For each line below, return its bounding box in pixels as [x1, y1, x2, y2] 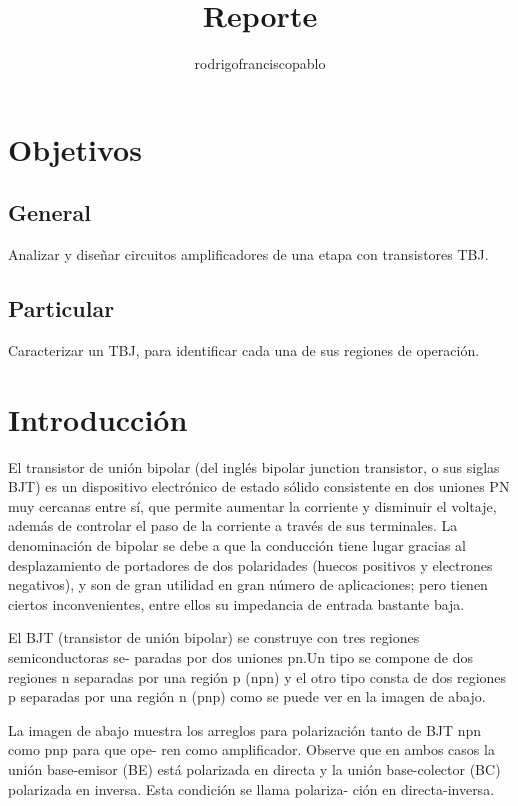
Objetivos [8, 128, 142, 169]
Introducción [8, 398, 188, 439]
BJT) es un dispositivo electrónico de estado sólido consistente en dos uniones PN [8, 476, 510, 497]
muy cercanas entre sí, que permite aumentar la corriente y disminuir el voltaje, [8, 495, 497, 516]
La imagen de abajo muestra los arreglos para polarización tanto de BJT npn [8, 719, 482, 740]
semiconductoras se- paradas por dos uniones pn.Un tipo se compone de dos [8, 646, 474, 667]
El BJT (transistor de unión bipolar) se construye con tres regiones [8, 627, 420, 648]
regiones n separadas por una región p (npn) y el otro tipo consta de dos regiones [8, 666, 507, 687]
